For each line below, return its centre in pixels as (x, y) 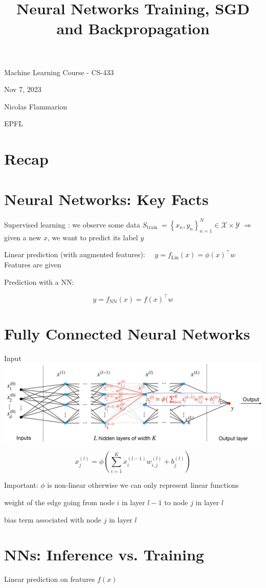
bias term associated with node (53, 519)
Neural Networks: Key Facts (106, 199)
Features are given (33, 264)
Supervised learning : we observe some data (72, 224)
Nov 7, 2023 (23, 89)
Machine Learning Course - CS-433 (59, 72)
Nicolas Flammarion (36, 106)
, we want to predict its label (93, 237)
